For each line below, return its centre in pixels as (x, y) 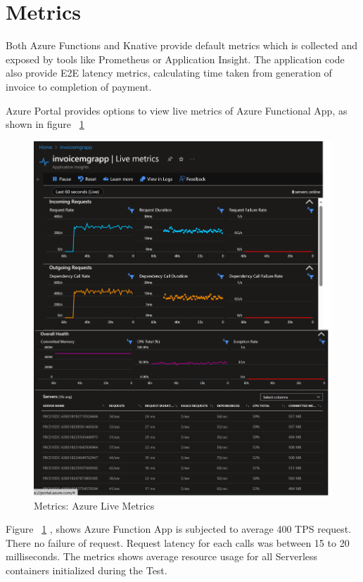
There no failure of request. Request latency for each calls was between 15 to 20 (178, 542)
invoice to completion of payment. (79, 86)
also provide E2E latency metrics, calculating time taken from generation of (169, 73)
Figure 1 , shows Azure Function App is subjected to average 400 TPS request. (179, 529)
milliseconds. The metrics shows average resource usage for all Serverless (162, 556)
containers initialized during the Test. (87, 570)
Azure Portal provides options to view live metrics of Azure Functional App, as (177, 110)
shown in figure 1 (45, 124)
